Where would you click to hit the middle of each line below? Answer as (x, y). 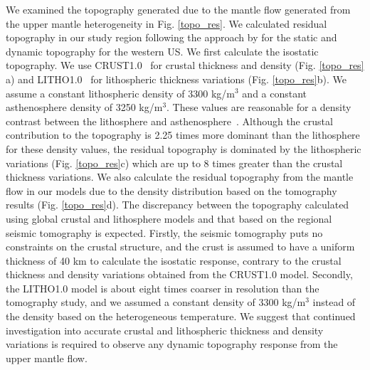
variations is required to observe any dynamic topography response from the (172, 344)
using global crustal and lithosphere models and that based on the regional (169, 218)
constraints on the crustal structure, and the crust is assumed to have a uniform (180, 247)
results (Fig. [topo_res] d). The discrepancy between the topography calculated (178, 205)
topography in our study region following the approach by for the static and (171, 37)
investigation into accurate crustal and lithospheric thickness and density (165, 330)
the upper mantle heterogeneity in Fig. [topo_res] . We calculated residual (166, 23)
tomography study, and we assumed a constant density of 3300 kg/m (156, 302)
